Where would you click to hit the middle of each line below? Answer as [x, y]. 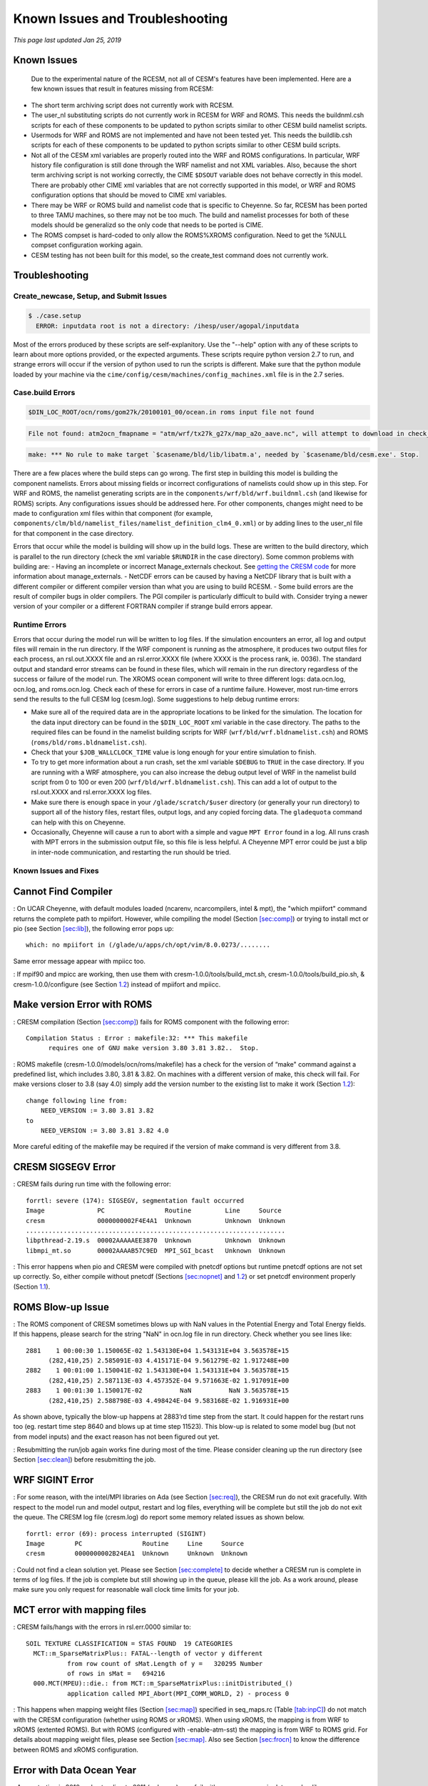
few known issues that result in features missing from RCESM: [122, 89]
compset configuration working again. [87, 245]
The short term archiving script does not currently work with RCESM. [133, 105]
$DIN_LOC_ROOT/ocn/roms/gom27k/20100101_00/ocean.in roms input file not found [171, 412]
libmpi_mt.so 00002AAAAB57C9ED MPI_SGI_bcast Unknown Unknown [156, 1251]
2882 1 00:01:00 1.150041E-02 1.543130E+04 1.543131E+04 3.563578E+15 [158, 1371]
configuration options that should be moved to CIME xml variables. [129, 195]
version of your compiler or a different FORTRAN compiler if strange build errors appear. [143, 607]
